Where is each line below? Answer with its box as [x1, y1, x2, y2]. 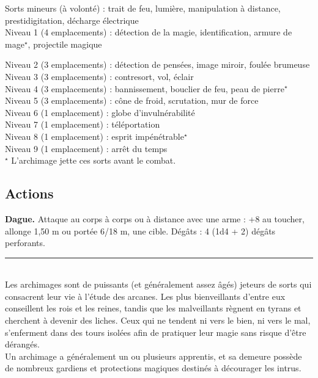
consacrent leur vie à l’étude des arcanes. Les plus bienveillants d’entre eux [5, 289, 286, 302]
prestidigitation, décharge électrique [5, 13, 139, 26]
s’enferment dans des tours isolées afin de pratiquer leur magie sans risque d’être [5, 325, 306, 338]
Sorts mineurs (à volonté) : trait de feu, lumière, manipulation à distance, [5, 2, 281, 14]
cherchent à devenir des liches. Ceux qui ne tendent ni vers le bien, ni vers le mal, [5, 314, 311, 327]
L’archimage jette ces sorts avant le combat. [11, 154, 176, 167]
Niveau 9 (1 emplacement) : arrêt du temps [5, 142, 168, 154]
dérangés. [5, 338, 40, 351]
